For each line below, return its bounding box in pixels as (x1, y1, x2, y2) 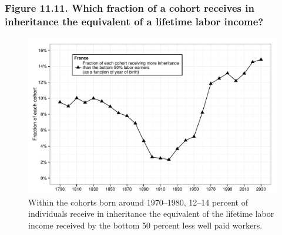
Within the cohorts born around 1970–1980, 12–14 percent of (28, 196, 248, 208)
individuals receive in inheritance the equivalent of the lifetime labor (28, 207, 274, 220)
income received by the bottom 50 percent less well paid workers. (28, 219, 263, 231)
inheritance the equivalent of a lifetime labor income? (5, 14, 264, 28)
